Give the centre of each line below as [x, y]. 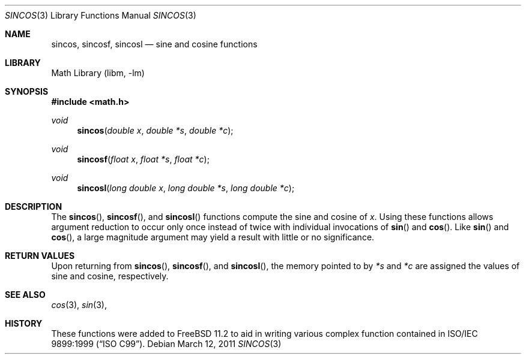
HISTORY [24, 323]
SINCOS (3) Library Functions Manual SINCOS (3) [101, 15]
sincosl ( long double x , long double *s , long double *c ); [186, 188]
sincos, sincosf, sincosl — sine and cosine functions [154, 44]
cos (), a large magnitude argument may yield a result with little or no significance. [213, 237]
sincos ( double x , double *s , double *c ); [155, 130]
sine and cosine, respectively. [110, 276]
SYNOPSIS [27, 91]
